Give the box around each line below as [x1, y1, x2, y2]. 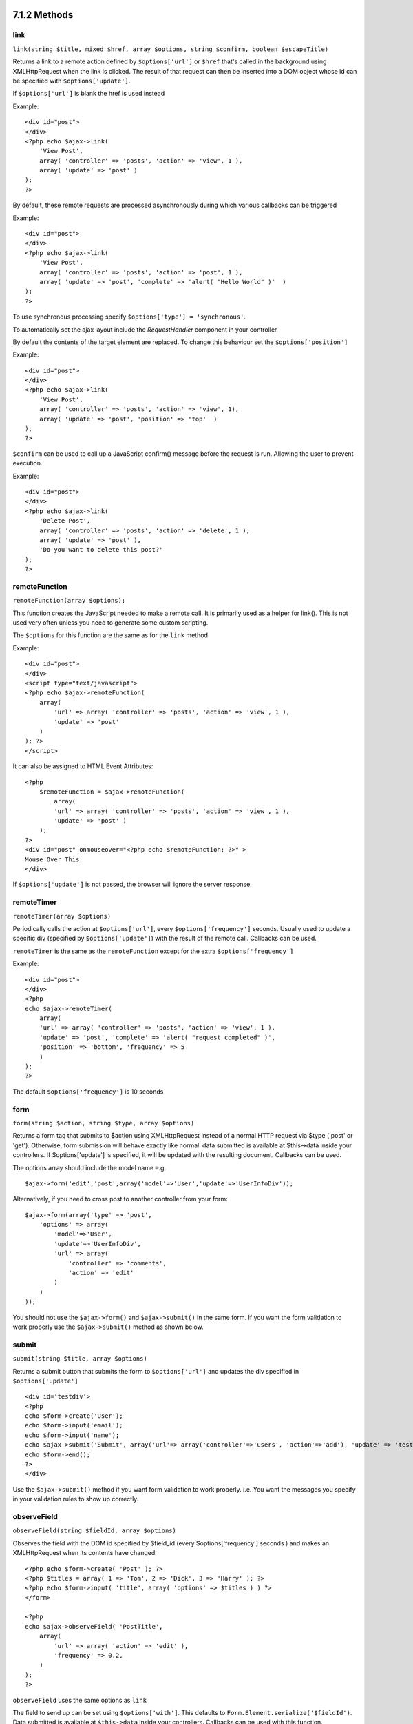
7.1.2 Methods [12, 9, 74, 21]
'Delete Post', [39, 517, 91, 525]
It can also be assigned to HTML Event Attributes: [12, 762, 153, 770]
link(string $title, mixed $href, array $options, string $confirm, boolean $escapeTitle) [12, 45, 329, 53]
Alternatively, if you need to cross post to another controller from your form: [12, 1195, 229, 1203]
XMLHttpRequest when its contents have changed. [12, 1549, 158, 1557]
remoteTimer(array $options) [12, 912, 112, 920]
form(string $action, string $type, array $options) [12, 1119, 195, 1127]
